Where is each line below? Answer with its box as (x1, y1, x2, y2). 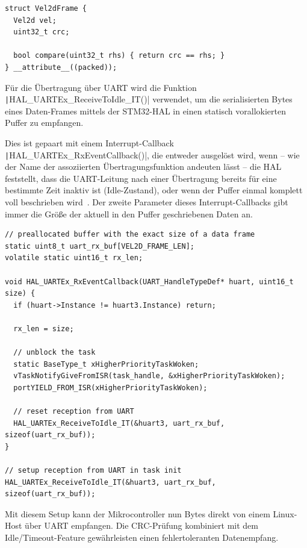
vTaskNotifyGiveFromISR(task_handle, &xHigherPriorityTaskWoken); (13, 372, 285, 381)
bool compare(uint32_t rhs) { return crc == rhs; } (13, 51, 225, 60)
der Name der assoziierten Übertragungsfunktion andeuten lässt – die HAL (5, 160, 282, 173)
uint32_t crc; (13, 28, 70, 37)
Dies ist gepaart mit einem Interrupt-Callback (5, 137, 174, 149)
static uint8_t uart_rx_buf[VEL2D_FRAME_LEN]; (5, 241, 194, 251)
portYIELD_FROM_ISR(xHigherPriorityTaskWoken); (13, 383, 208, 392)
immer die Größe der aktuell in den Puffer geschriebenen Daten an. (5, 207, 253, 220)
